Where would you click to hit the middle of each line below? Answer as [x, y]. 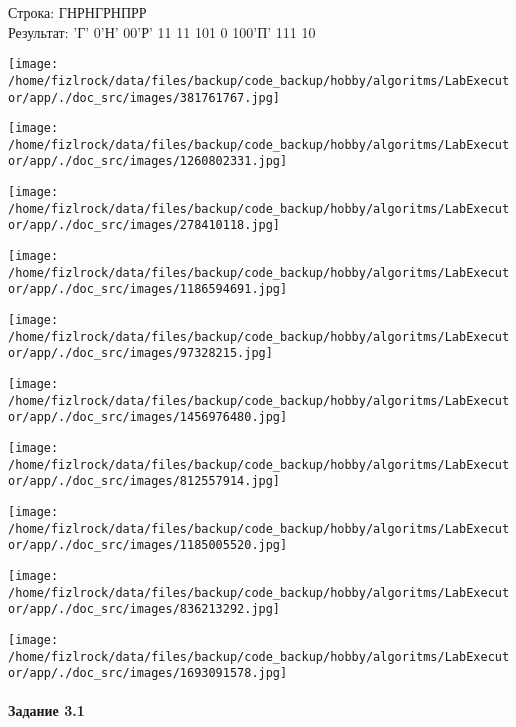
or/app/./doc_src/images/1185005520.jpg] [148, 545]
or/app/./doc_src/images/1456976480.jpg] [148, 417]
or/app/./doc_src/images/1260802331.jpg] [148, 161]
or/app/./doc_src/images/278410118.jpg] [144, 225]
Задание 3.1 [46, 710]
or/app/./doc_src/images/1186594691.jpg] [148, 289]
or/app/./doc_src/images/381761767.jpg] [144, 97]
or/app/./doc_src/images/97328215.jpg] [140, 353]
